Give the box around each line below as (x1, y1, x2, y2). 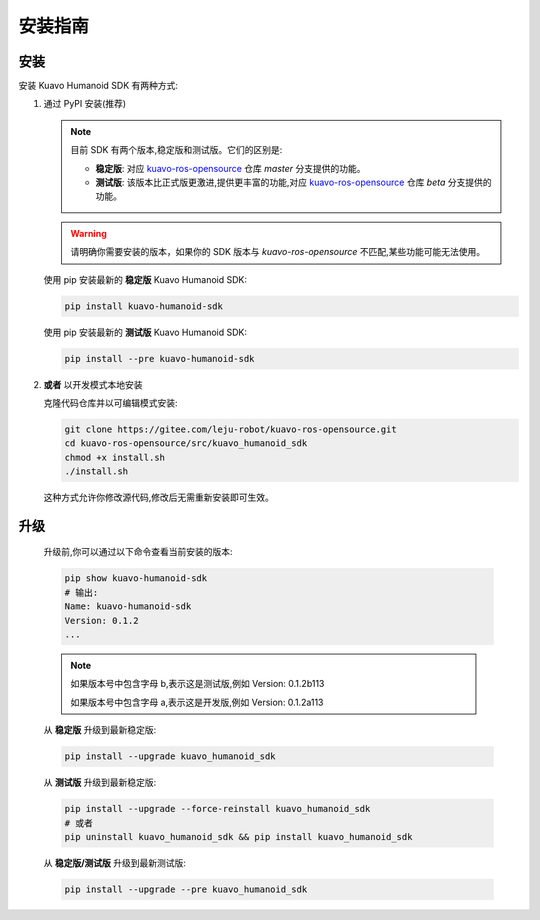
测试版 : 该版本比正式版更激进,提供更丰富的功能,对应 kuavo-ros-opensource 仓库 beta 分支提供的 (95, 176, 492, 189)
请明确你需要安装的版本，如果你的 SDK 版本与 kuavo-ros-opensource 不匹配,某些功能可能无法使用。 (70, 246, 485, 258)
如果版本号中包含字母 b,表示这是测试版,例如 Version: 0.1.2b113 (70, 678, 325, 690)
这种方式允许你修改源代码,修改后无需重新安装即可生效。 (43, 491, 275, 504)
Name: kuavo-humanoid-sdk (64, 601, 192, 612)
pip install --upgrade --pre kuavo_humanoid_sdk (64, 883, 308, 895)
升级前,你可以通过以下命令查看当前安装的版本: (43, 546, 234, 558)
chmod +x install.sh (64, 451, 165, 463)
